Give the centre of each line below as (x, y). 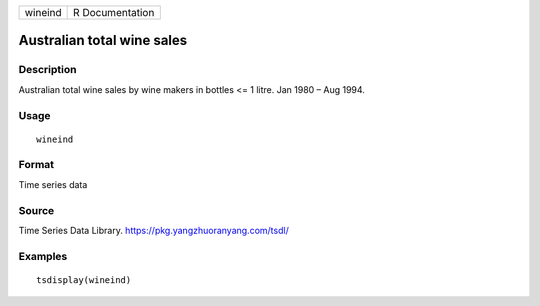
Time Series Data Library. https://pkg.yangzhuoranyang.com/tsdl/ (153, 230)
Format (36, 165)
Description (47, 70)
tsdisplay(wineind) (84, 279)
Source (36, 210)
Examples (43, 256)
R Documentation (114, 12)
